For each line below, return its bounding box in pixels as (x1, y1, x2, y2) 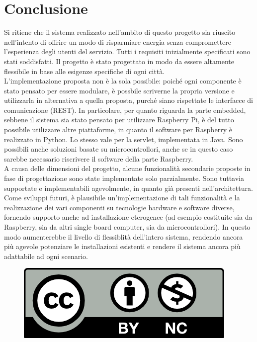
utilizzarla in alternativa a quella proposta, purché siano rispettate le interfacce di (4, 95, 253, 105)
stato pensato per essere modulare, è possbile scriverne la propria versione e (4, 85, 235, 95)
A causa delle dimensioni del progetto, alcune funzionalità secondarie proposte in (4, 163, 251, 173)
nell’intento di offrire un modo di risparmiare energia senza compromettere (4, 36, 232, 47)
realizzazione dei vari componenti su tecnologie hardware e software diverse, (4, 202, 235, 212)
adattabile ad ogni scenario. (4, 251, 88, 261)
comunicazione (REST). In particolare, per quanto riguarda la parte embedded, (4, 104, 246, 115)
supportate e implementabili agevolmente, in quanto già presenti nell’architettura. (4, 182, 253, 193)
